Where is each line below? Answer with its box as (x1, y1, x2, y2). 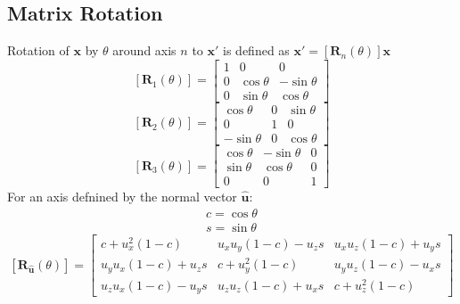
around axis (112, 41, 177, 60)
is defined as (223, 41, 290, 60)
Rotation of (7, 41, 70, 60)
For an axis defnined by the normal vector (7, 187, 237, 206)
